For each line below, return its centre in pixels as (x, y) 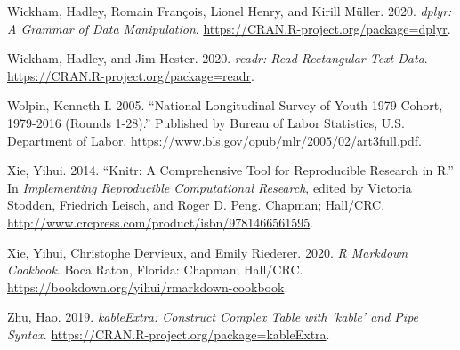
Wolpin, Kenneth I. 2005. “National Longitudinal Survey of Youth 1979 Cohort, (225, 105)
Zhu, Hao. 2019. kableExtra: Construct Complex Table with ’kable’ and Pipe (213, 317)
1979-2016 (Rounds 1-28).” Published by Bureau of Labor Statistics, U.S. (206, 122)
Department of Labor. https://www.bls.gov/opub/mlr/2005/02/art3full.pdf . (214, 140)
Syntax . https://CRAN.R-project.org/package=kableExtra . (169, 334)
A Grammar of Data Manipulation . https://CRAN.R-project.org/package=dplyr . (229, 28)
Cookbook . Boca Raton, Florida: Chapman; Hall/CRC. (155, 270)
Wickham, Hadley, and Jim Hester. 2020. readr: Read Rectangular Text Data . (218, 58)
